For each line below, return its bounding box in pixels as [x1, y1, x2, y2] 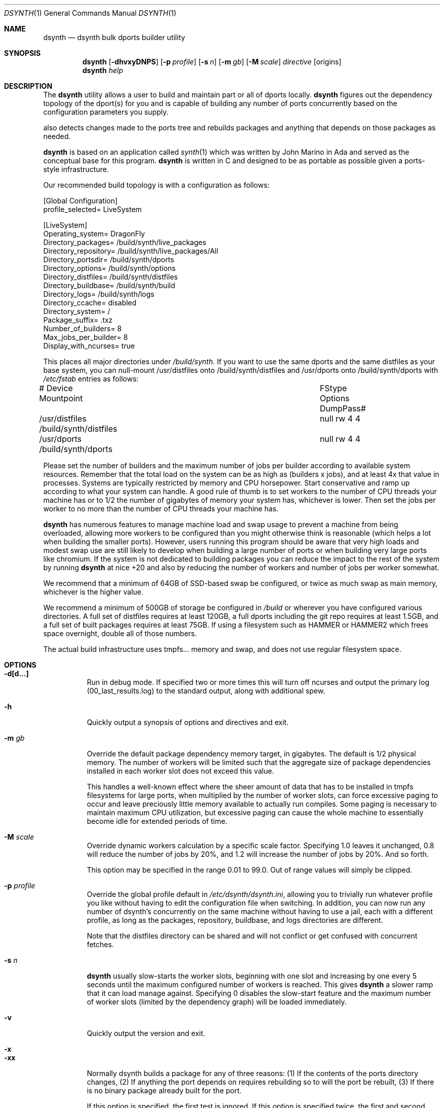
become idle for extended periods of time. [87, 817, 228, 825]
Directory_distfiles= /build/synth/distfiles [43, 272, 178, 281]
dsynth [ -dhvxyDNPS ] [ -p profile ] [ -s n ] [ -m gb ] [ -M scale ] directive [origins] [82, 57, 342, 66]
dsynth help [82, 66, 123, 75]
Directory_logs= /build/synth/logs [43, 290, 155, 298]
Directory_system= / [43, 307, 110, 316]
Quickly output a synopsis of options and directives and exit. [87, 718, 289, 726]
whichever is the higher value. [43, 587, 143, 596]
